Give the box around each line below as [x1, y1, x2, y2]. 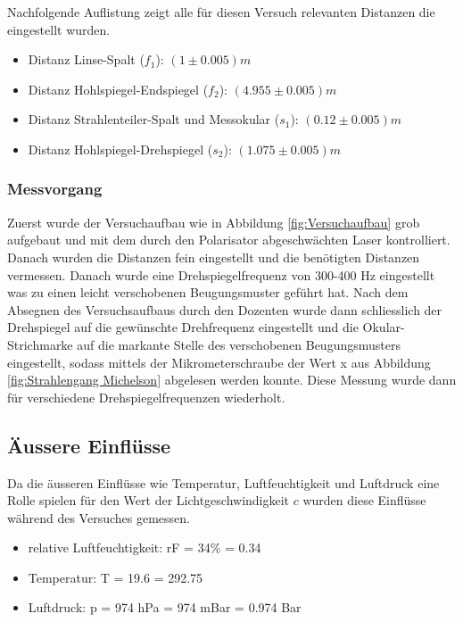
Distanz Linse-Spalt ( [28, 50, 145, 69]
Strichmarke [7, 335, 73, 353]
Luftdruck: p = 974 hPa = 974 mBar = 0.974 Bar [28, 598, 302, 617]
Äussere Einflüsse [7, 431, 171, 459]
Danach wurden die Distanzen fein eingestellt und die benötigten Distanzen [7, 247, 420, 266]
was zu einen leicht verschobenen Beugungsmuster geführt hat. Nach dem [7, 283, 409, 302]
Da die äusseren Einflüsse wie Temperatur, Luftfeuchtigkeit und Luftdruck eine [7, 473, 440, 492]
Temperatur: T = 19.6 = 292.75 [28, 568, 203, 586]
